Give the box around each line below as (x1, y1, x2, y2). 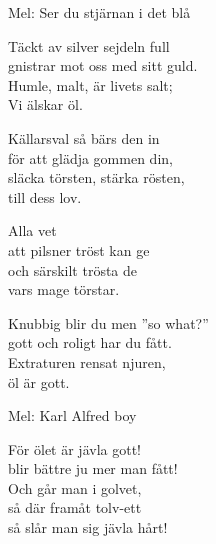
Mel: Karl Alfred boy (8, 405, 137, 426)
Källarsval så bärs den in (8, 127, 160, 148)
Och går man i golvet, (8, 477, 142, 498)
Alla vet (8, 220, 57, 241)
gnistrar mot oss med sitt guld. (8, 55, 198, 76)
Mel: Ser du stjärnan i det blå (8, 2, 191, 22)
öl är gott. (8, 371, 70, 392)
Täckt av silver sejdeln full (8, 35, 170, 56)
